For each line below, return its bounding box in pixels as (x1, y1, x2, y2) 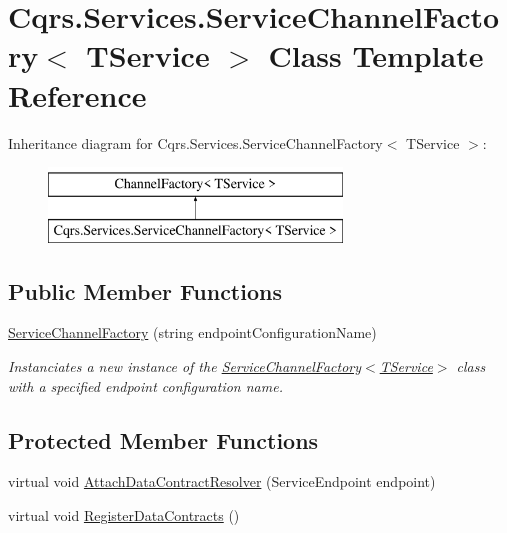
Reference (8, 74, 147, 115)
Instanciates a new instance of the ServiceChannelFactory (8, 356, 362, 377)
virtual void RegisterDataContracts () (8, 505, 240, 526)
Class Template (268, 35, 484, 76)
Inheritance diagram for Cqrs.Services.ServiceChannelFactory (8, 132, 383, 153)
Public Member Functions (8, 275, 282, 306)
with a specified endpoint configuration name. (8, 375, 283, 396)
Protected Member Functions (8, 424, 319, 455)
